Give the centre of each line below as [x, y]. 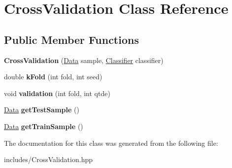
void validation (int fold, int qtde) [57, 93]
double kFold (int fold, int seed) [53, 77]
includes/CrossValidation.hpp [48, 159]
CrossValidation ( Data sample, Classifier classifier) [84, 60]
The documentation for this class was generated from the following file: [111, 143]
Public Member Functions [71, 39]
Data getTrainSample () [44, 126]
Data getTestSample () [42, 110]
